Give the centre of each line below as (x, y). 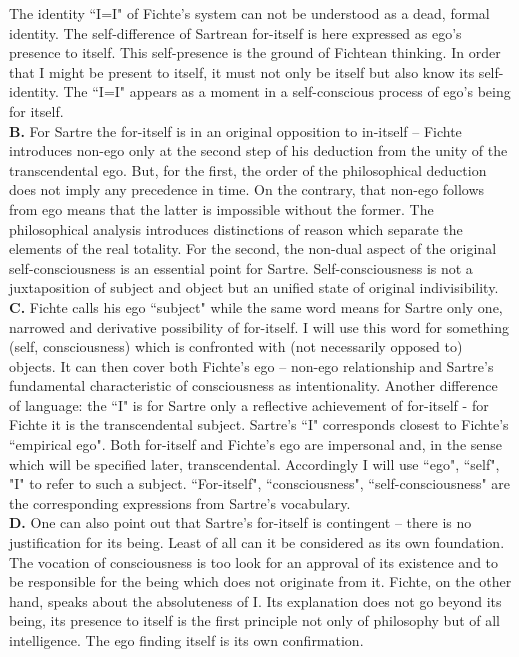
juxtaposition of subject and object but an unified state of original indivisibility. (254, 287)
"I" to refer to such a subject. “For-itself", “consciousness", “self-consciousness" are (260, 483)
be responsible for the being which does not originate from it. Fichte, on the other (260, 581)
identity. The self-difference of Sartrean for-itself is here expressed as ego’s (235, 32)
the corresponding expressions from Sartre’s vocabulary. (180, 502)
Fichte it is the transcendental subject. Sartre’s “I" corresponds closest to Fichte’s (259, 424)
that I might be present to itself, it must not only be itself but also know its (242, 71)
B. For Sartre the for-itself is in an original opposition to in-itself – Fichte (235, 130)
